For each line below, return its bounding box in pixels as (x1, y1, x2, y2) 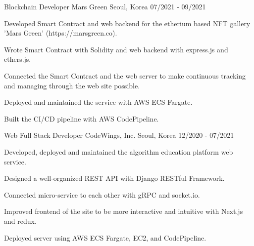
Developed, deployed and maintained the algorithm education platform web (4, 146, 233, 157)
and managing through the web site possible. (4, 80, 140, 90)
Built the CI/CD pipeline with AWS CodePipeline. (4, 113, 159, 123)
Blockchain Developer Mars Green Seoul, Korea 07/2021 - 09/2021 (4, 1, 206, 11)
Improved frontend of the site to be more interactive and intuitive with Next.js (4, 206, 243, 216)
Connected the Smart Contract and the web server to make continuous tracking (4, 70, 246, 81)
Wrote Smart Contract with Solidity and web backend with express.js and (4, 44, 228, 54)
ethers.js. (4, 54, 31, 64)
